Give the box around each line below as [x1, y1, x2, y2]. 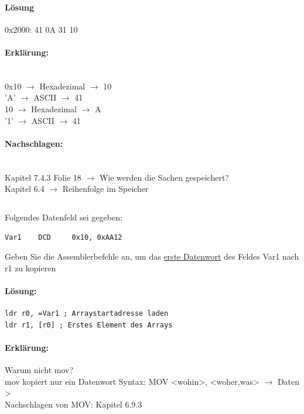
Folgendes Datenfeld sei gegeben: [5, 211, 122, 223]
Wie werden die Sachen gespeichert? [99, 171, 229, 183]
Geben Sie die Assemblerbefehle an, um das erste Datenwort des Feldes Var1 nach [5, 250, 299, 263]
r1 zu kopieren [5, 261, 56, 274]
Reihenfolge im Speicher [62, 182, 149, 195]
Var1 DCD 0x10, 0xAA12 [5, 233, 122, 241]
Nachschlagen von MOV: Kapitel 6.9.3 [5, 398, 142, 410]
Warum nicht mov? [5, 364, 74, 376]
